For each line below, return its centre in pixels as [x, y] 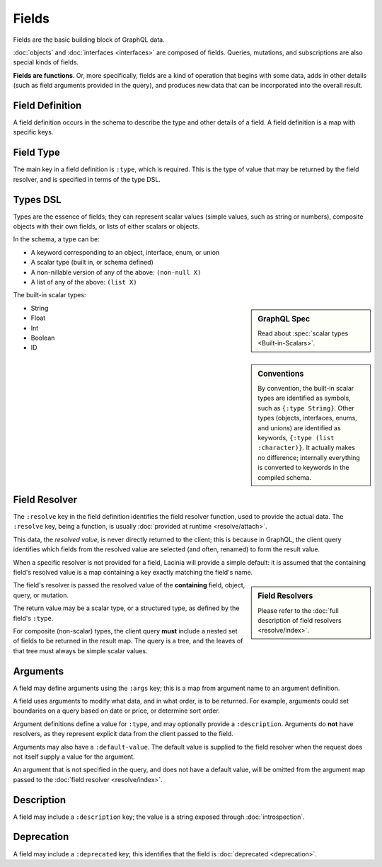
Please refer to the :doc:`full [298, 610]
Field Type [36, 153]
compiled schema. [284, 477]
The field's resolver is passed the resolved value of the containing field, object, [129, 585]
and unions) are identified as [299, 427]
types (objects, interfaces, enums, [307, 418]
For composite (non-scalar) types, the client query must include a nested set [125, 631]
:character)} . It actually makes [306, 448]
